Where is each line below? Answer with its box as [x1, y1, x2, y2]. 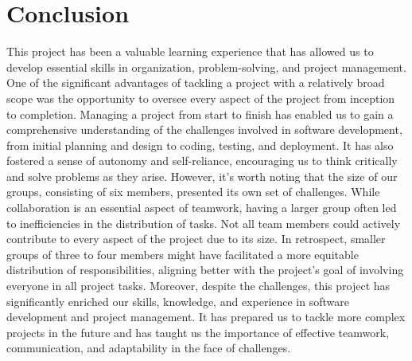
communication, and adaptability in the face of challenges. [6, 339, 291, 356]
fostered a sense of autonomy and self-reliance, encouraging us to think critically [6, 152, 398, 169]
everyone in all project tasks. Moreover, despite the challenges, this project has [6, 277, 391, 294]
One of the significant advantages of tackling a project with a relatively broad [6, 74, 385, 91]
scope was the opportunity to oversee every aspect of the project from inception [6, 89, 395, 106]
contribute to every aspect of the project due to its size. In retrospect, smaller [6, 230, 386, 247]
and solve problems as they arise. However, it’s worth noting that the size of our [6, 167, 398, 184]
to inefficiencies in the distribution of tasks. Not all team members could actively [6, 214, 401, 231]
